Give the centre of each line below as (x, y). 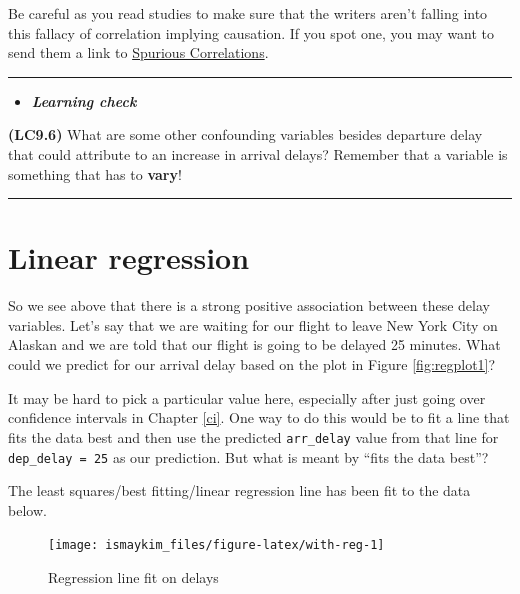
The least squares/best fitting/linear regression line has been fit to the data (239, 490)
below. (27, 509)
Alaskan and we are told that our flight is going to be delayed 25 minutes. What (254, 344)
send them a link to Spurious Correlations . (138, 52)
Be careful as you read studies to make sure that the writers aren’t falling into (248, 13)
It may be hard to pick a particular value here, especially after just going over (247, 397)
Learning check (84, 100)
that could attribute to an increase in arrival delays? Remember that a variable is (258, 153)
